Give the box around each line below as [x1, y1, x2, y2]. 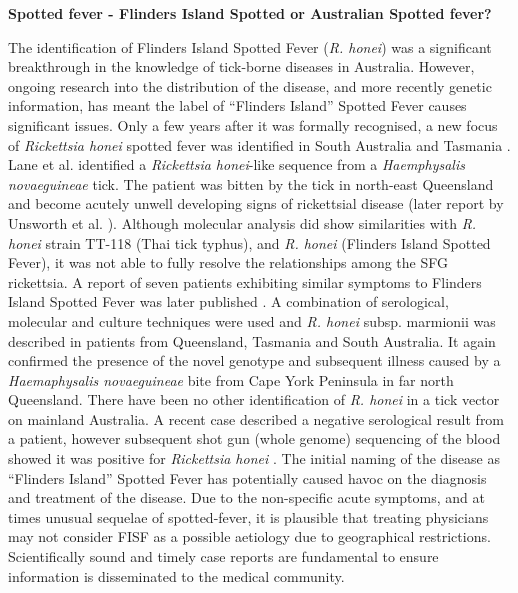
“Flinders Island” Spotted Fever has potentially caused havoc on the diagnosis [8, 467, 487, 488]
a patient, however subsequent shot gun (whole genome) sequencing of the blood [8, 428, 501, 449]
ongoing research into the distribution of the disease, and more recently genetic [8, 75, 492, 96]
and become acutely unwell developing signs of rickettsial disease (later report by [8, 193, 504, 214]
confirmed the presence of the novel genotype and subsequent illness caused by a [8, 350, 501, 371]
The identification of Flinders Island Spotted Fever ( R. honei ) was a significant [8, 36, 492, 57]
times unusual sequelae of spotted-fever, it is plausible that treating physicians [8, 506, 489, 527]
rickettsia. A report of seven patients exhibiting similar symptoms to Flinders [8, 271, 482, 292]
